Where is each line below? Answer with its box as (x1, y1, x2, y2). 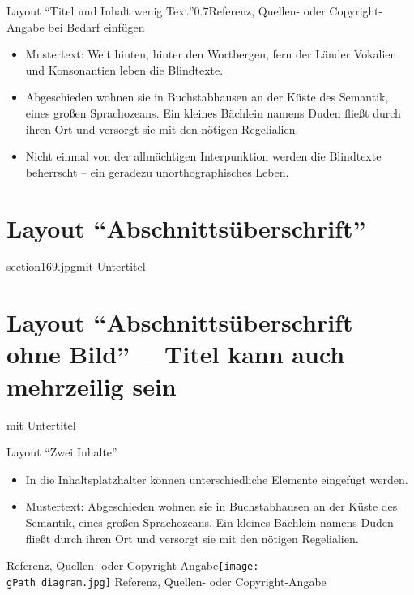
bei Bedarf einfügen (48, 18, 145, 35)
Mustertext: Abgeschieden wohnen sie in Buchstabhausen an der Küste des (25, 498, 398, 515)
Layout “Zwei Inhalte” (6, 443, 117, 460)
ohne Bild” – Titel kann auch (6, 337, 345, 370)
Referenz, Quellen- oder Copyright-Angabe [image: (6, 557, 259, 574)
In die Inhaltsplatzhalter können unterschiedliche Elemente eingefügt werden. (25, 470, 408, 487)
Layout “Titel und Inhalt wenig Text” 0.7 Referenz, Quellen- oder (6, 2, 326, 19)
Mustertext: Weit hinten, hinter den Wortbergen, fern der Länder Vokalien (25, 45, 397, 62)
